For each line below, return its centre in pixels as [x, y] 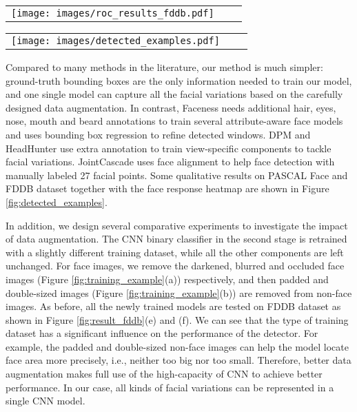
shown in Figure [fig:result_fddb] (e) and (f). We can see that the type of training [177, 319]
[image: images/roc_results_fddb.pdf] [113, 13]
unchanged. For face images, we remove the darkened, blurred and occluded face [175, 266]
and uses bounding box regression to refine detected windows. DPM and [158, 134]
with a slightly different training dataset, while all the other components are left [175, 252]
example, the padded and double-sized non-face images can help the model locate [177, 346]
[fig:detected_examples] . [57, 202]
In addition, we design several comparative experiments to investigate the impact [177, 225]
